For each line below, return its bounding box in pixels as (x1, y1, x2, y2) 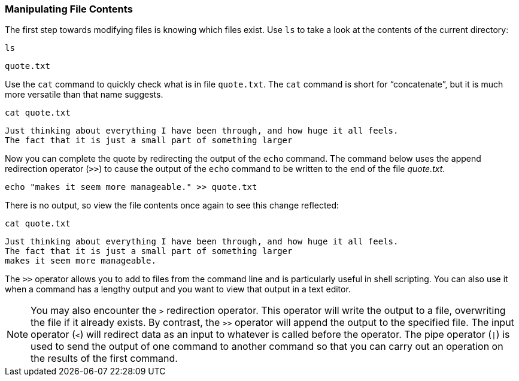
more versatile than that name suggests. (5, 89, 163, 100)
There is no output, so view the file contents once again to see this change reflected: (5, 200, 339, 211)
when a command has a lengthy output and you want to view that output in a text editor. (5, 284, 351, 295)
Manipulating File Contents (5, 3, 133, 15)
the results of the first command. (31, 352, 178, 365)
